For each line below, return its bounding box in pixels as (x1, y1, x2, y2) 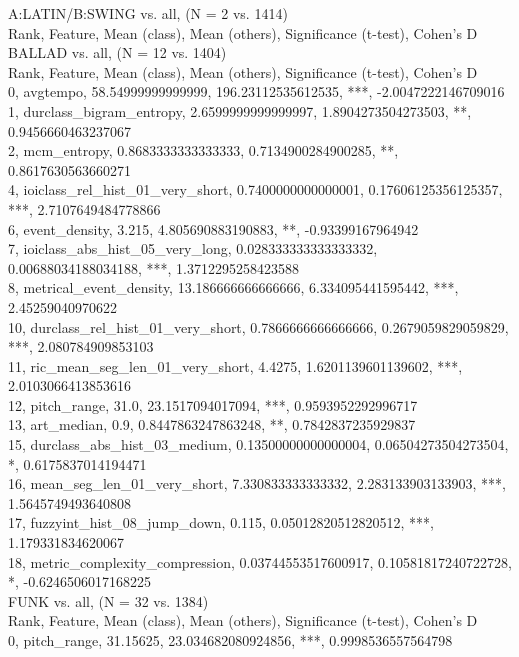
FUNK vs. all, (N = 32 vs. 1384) (8, 590, 209, 611)
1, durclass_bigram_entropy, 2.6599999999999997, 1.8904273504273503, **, (8, 100, 472, 121)
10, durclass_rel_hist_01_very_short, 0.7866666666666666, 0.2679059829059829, (8, 316, 509, 337)
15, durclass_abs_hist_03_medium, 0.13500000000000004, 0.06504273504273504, (8, 434, 509, 455)
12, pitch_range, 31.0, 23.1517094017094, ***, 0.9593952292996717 (8, 394, 418, 415)
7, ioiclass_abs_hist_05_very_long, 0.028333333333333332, (8, 238, 378, 259)
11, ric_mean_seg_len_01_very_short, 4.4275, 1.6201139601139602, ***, (8, 355, 463, 376)
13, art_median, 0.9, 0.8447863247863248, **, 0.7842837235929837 (8, 414, 416, 435)
